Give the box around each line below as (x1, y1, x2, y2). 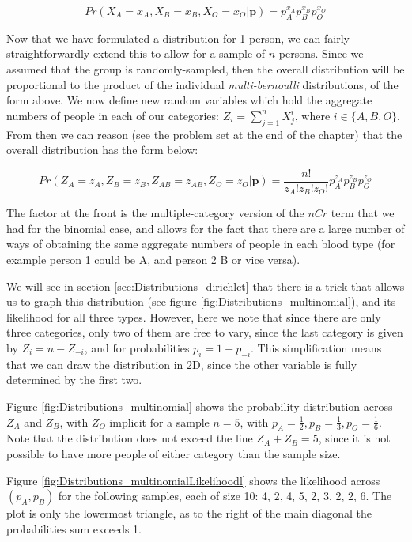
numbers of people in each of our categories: (6, 107, 219, 123)
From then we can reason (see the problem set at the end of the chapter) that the (6, 126, 403, 142)
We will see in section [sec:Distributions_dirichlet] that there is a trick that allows (6, 277, 405, 294)
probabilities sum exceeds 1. (6, 520, 142, 536)
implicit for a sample (109, 413, 210, 430)
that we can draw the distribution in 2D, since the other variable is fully (6, 356, 357, 372)
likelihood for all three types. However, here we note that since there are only (6, 308, 381, 325)
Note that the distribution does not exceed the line (6, 430, 253, 446)
